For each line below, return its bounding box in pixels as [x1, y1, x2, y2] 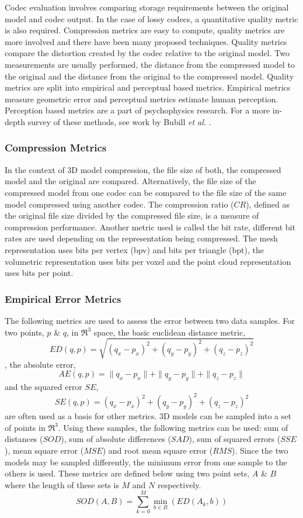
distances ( [5, 433, 43, 445]
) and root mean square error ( [102, 444, 213, 456]
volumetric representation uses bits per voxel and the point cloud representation [5, 255, 291, 267]
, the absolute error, [5, 358, 76, 370]
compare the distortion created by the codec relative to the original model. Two [5, 47, 290, 59]
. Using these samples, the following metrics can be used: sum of [58, 421, 288, 433]
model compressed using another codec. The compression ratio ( [5, 198, 234, 210]
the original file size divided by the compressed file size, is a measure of [5, 209, 259, 222]
